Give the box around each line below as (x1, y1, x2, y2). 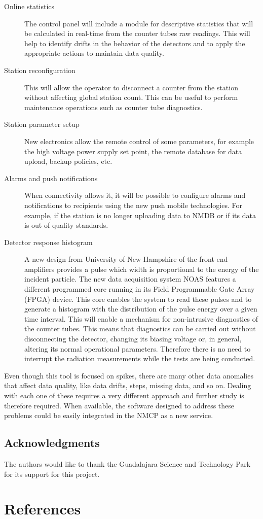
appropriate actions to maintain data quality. (24, 48, 164, 58)
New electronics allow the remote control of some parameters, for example (24, 135, 254, 146)
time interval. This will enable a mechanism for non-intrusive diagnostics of (24, 313, 258, 324)
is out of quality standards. (24, 220, 108, 230)
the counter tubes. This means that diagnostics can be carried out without (24, 323, 256, 334)
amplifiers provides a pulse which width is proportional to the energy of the (24, 263, 259, 274)
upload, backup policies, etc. (24, 156, 112, 166)
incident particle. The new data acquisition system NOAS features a (24, 273, 236, 284)
